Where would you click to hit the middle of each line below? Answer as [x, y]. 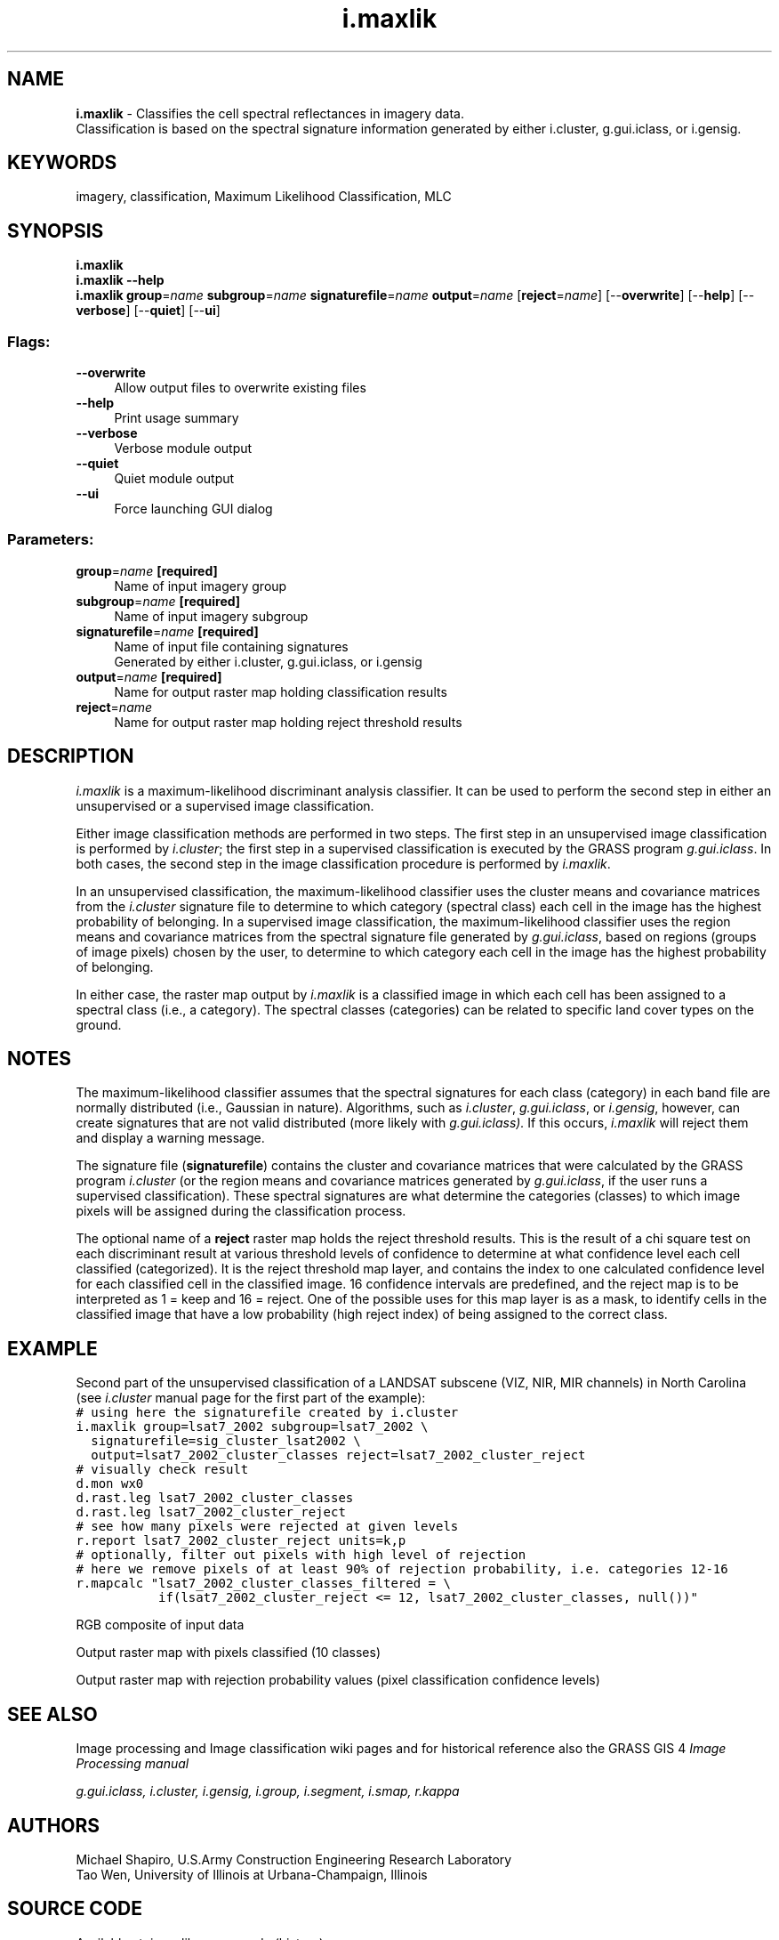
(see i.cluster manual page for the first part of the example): [251, 1398]
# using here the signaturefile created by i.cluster [267, 1413]
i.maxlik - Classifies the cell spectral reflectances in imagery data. [270, 113]
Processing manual [133, 1764]
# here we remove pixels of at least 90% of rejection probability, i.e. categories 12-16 [402, 1569]
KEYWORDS [62, 163]
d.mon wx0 [110, 1484]
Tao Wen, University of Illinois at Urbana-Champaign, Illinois [252, 1875]
